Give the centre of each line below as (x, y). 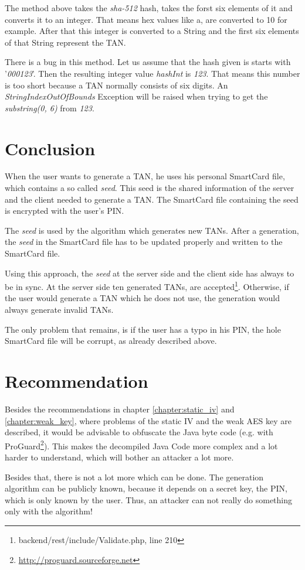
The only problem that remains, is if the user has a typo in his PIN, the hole (143, 329)
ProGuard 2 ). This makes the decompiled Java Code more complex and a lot (141, 445)
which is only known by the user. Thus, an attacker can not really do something (149, 499)
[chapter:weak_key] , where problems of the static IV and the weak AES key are (148, 420)
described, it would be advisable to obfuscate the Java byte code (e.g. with (139, 432)
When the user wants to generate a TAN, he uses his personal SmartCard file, (145, 176)
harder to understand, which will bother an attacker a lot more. (119, 457)
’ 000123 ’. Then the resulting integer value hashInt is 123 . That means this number (152, 73)
